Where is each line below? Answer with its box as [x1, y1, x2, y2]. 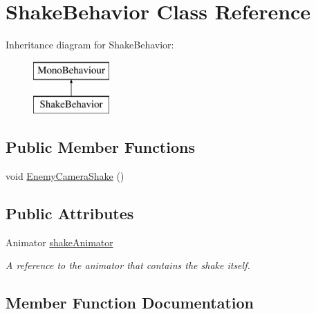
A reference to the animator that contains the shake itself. [6, 258, 250, 273]
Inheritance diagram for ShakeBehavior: [6, 37, 174, 52]
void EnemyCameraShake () [6, 169, 124, 183]
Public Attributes [6, 203, 134, 224]
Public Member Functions [6, 136, 195, 158]
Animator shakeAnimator [6, 234, 113, 249]
